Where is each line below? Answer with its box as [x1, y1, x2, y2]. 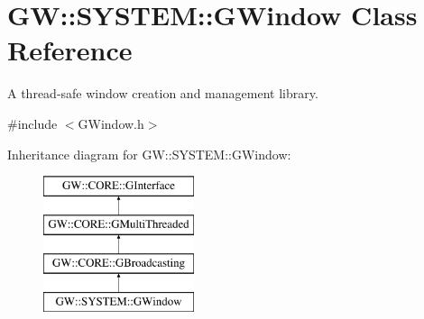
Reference [7, 32, 133, 68]
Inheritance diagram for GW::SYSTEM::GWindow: [7, 144, 291, 163]
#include [7, 114, 58, 132]
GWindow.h [78, 114, 144, 132]
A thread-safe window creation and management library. [7, 84, 318, 103]
